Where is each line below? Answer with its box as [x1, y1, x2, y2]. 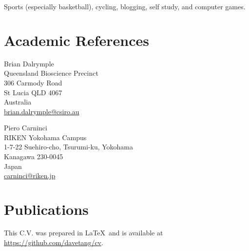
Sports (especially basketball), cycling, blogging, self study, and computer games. [4, 1, 246, 11]
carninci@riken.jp [4, 170, 56, 181]
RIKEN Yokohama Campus [4, 132, 87, 142]
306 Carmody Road [4, 77, 62, 87]
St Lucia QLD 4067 [4, 87, 62, 97]
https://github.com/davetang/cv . [4, 237, 103, 247]
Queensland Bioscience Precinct [4, 68, 98, 78]
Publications [4, 199, 89, 219]
